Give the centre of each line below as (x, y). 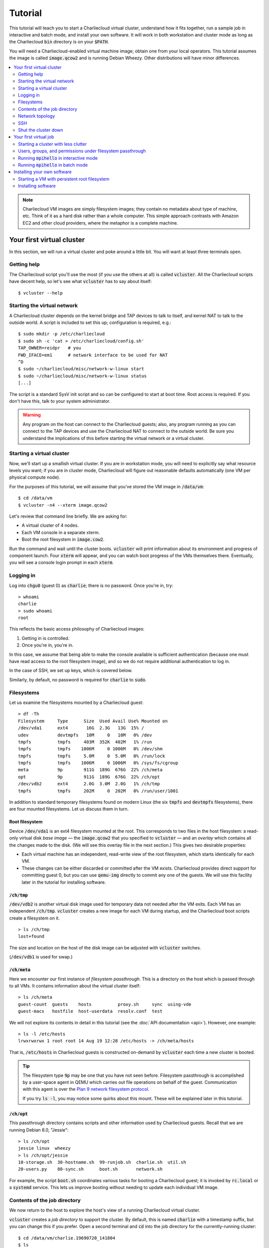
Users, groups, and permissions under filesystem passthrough (82, 151)
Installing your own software (43, 172)
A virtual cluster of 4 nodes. (50, 525)
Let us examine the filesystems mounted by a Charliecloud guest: (76, 702)
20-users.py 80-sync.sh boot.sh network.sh (90, 1169)
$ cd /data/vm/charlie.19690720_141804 (67, 1238)
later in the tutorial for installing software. (64, 882)
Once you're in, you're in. (48, 645)
